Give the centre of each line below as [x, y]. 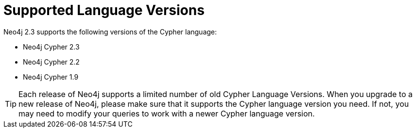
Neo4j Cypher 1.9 [51, 77]
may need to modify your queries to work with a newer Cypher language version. [167, 113]
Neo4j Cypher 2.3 [51, 47]
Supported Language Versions [104, 10]
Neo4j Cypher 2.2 [51, 62]
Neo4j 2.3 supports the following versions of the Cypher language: [110, 32]
